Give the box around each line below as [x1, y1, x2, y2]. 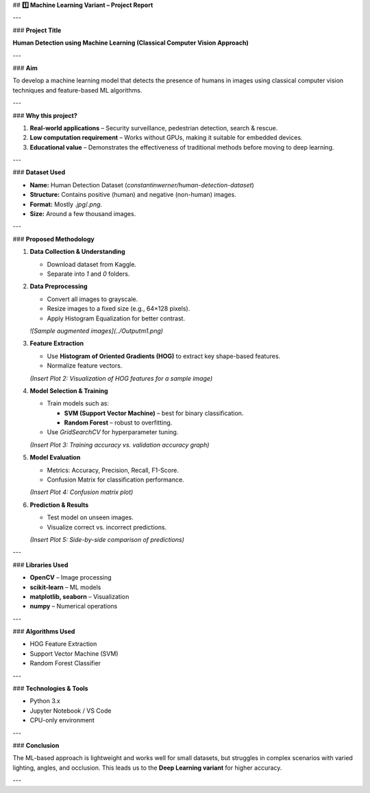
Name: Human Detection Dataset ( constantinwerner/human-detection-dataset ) [29, 180, 255, 189]
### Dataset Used [12, 168, 65, 176]
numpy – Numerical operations [29, 602, 118, 611]
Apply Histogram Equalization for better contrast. [47, 314, 185, 322]
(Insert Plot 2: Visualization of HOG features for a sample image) [29, 374, 213, 382]
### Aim [12, 64, 38, 72]
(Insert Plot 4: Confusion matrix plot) [29, 488, 134, 497]
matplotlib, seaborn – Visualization [29, 592, 129, 600]
